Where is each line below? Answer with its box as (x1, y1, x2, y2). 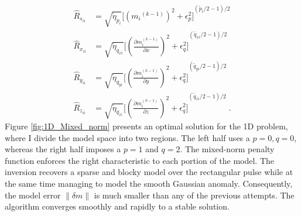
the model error (5, 188, 61, 201)
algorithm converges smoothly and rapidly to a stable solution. (5, 200, 230, 212)
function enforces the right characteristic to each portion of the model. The (5, 154, 275, 166)
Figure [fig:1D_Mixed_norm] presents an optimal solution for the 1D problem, (5, 120, 288, 132)
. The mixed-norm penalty (180, 143, 275, 155)
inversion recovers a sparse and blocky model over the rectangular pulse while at (5, 166, 293, 178)
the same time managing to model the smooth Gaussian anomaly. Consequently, (5, 177, 293, 190)
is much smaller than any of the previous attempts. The (94, 188, 295, 201)
